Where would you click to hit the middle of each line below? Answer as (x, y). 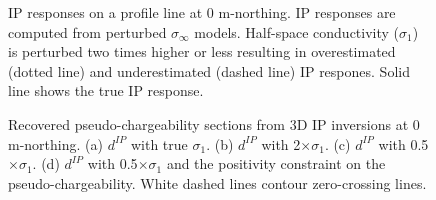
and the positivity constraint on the (276, 163)
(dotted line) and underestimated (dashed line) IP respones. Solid (209, 70)
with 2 (281, 143)
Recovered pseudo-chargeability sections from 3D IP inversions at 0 (214, 123)
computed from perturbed (87, 31)
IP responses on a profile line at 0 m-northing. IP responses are (202, 12)
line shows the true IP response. (106, 90)
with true (159, 143)
